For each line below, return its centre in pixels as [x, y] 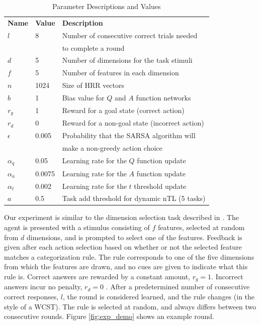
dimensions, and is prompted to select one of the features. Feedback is [135, 237]
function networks [163, 97]
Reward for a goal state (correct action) [123, 110]
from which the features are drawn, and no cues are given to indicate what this [126, 266]
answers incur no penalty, [43, 287]
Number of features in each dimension [120, 73]
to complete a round [93, 47]
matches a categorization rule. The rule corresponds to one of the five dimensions [129, 256]
